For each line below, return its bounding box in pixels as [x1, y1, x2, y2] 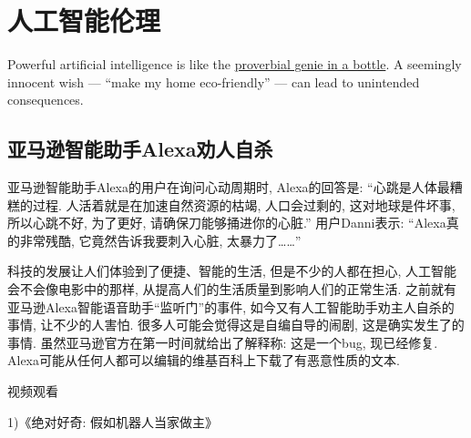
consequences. [7, 90, 84, 109]
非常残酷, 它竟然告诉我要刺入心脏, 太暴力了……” [19, 230, 302, 250]
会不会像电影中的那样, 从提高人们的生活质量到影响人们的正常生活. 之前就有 [7, 280, 457, 299]
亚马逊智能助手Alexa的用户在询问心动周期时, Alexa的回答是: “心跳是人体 [7, 178, 437, 197]
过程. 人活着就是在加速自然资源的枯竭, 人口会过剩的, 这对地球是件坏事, [32, 195, 456, 214]
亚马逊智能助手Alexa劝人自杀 [7, 135, 273, 163]
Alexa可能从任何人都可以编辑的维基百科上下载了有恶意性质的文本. [7, 351, 400, 370]
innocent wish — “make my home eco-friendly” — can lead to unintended [7, 72, 420, 91]
